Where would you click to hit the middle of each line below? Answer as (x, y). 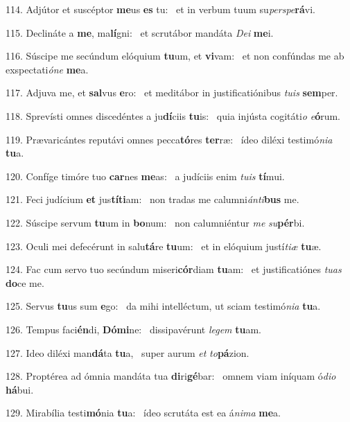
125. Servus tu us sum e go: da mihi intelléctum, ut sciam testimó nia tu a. (163, 306)
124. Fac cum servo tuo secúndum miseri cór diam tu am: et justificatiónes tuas (174, 269)
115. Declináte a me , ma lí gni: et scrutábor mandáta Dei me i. (140, 32)
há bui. (20, 389)
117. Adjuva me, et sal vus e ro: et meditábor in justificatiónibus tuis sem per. (172, 93)
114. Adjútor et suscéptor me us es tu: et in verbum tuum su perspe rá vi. (160, 9)
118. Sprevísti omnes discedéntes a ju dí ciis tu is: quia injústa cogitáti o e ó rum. (173, 115)
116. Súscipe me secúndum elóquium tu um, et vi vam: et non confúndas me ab (175, 56)
